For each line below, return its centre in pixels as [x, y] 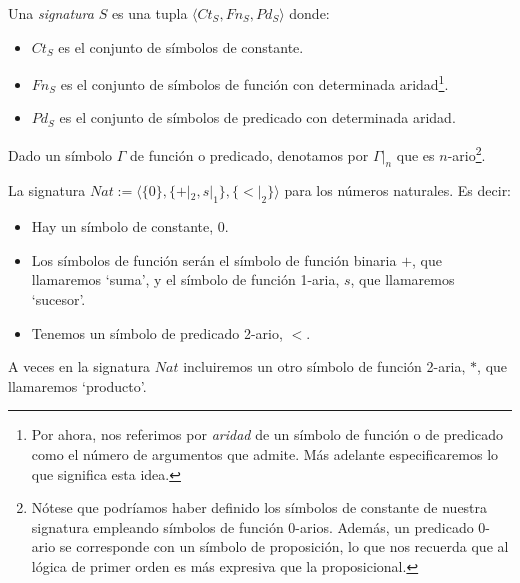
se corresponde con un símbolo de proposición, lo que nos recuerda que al [284, 546]
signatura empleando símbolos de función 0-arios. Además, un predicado [252, 526]
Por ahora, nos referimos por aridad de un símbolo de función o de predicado [267, 434]
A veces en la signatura [79, 366]
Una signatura [51, 13]
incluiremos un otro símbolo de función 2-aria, [324, 366]
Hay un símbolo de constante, [122, 226]
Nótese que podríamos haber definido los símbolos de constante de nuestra [259, 507]
